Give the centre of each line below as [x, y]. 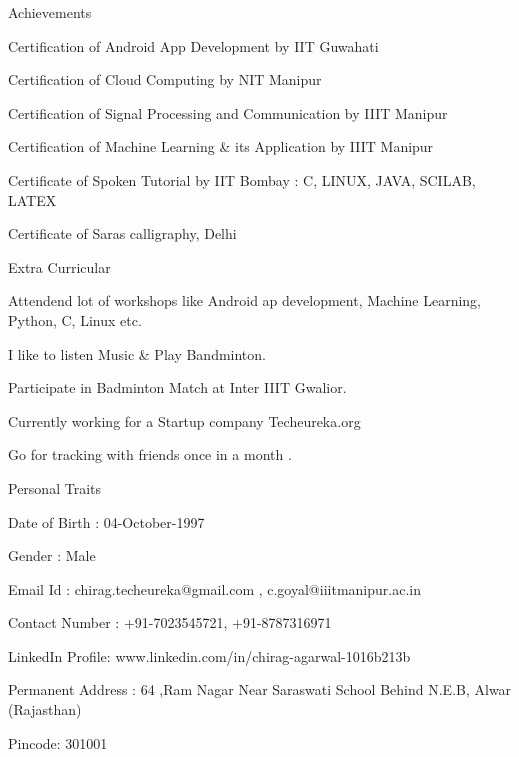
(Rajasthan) [45, 709]
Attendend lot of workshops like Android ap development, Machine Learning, [245, 300]
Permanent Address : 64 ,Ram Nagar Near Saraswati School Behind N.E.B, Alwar [260, 689]
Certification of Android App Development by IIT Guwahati [193, 45]
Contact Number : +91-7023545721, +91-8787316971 [170, 622]
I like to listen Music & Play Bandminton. [137, 353]
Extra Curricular [59, 266]
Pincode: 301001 [58, 742]
